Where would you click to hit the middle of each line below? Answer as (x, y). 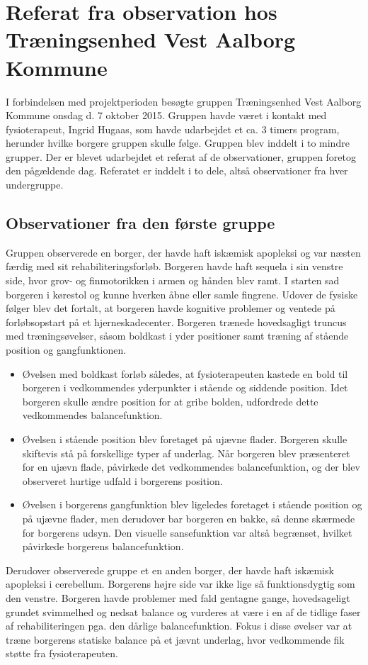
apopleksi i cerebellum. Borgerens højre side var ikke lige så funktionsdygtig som (180, 584)
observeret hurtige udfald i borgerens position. (122, 480)
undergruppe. (35, 185)
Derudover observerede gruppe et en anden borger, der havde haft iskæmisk (170, 570)
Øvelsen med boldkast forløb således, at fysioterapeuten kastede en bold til (185, 373)
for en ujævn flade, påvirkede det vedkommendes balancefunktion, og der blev (191, 467)
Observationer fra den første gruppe (140, 223)
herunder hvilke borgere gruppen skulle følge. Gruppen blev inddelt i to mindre (178, 143)
